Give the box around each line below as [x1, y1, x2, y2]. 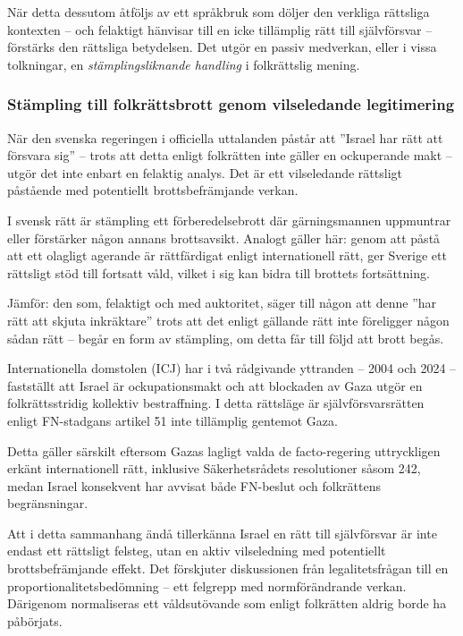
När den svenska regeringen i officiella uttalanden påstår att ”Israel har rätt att [7, 128, 443, 147]
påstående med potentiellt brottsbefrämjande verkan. [7, 181, 299, 199]
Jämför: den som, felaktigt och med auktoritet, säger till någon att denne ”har [7, 293, 437, 312]
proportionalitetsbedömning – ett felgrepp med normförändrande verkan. [7, 576, 407, 595]
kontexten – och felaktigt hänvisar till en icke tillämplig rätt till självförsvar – [7, 20, 433, 38]
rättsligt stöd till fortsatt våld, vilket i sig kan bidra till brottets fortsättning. [7, 263, 430, 282]
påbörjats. [7, 611, 63, 630]
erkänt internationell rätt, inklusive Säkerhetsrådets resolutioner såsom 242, [7, 459, 421, 478]
